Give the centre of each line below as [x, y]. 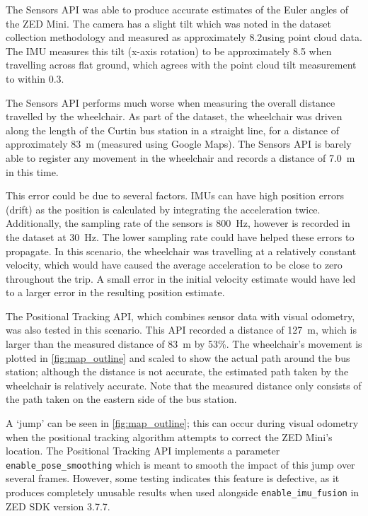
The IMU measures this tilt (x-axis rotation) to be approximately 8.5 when [169, 51]
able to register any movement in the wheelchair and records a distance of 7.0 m [180, 157]
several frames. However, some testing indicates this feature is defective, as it [173, 478]
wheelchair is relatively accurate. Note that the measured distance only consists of [184, 385]
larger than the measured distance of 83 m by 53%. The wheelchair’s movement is [184, 344]
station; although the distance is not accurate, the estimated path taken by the [177, 371]
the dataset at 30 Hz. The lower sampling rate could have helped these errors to [180, 236]
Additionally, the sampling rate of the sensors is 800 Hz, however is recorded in [178, 223]
